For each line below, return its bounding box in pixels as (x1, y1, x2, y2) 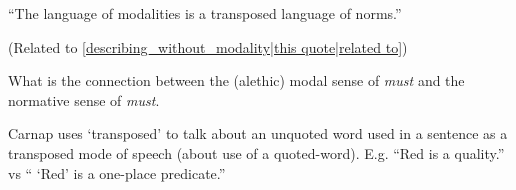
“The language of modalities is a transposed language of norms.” (8, 3, 402, 23)
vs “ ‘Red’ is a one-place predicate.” (8, 162, 226, 183)
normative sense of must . (8, 89, 160, 110)
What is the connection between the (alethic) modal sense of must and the (8, 70, 465, 91)
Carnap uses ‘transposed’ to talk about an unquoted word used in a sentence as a (8, 123, 508, 144)
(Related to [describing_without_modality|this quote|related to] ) (8, 36, 408, 57)
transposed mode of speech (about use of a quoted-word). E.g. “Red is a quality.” (8, 142, 505, 163)
